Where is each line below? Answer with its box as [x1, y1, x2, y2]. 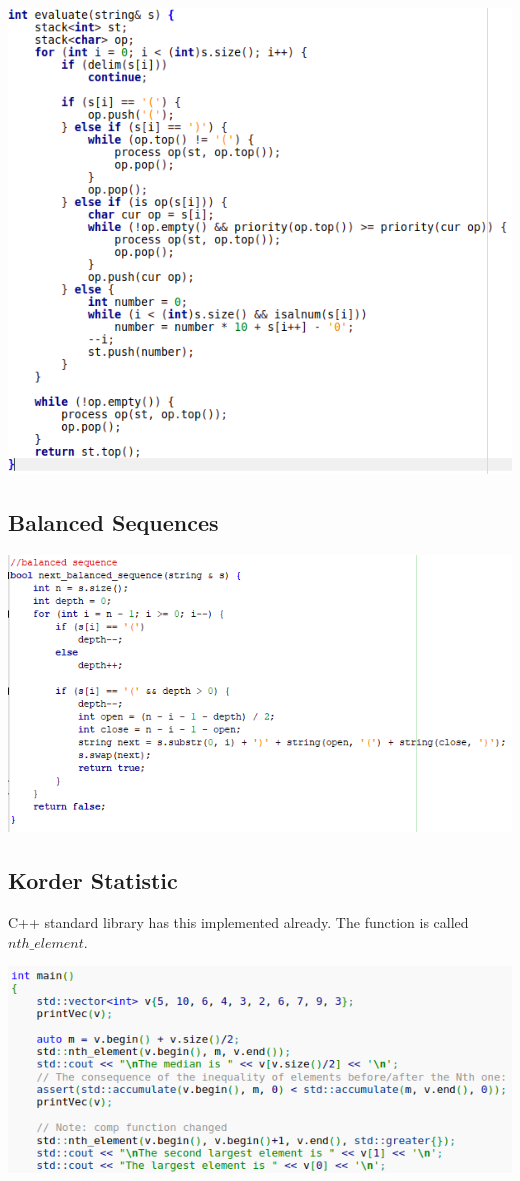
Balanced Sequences [8, 506, 219, 537]
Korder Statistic [8, 865, 178, 896]
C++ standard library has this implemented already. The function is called [8, 912, 469, 933]
